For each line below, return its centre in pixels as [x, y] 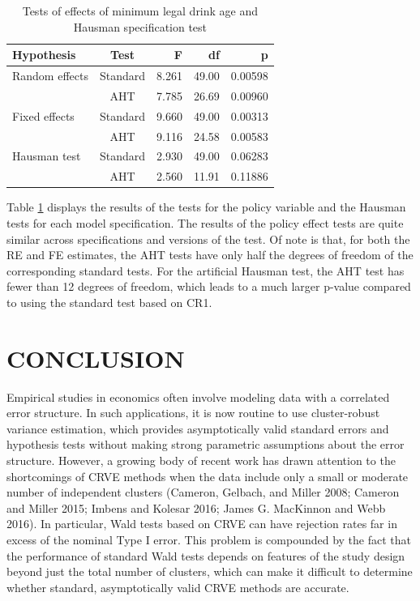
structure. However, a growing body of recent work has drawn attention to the [201, 460]
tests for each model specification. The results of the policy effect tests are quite [205, 222]
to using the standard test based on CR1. [109, 302]
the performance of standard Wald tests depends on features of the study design [206, 555]
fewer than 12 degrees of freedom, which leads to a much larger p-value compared [209, 286]
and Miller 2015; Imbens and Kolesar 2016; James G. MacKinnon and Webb [196, 507]
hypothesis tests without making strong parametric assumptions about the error [206, 444]
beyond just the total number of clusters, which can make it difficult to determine [210, 571]
